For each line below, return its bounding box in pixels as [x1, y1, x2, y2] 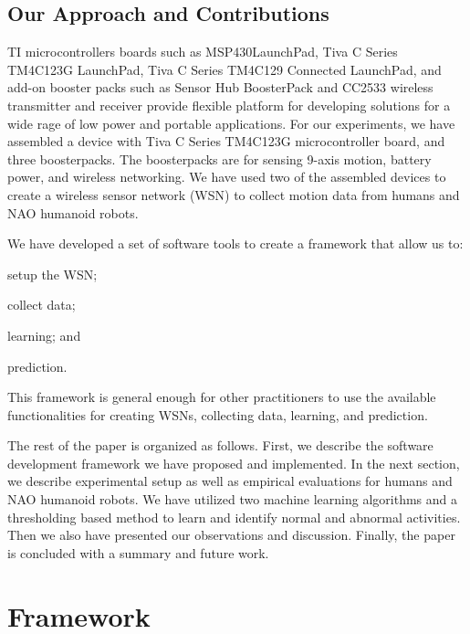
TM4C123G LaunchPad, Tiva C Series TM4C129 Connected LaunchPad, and [7, 59, 442, 79]
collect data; [7, 295, 76, 314]
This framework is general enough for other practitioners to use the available [7, 387, 436, 407]
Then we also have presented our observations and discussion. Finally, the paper [7, 525, 455, 544]
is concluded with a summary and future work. [7, 543, 269, 562]
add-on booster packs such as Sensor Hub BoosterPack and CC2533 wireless [7, 78, 433, 97]
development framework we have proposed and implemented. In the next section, [7, 453, 460, 472]
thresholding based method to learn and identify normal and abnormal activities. [7, 507, 461, 526]
